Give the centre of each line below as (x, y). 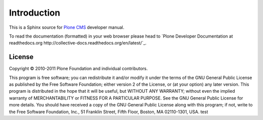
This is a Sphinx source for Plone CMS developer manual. (66, 27)
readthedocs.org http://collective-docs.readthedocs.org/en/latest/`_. (78, 43)
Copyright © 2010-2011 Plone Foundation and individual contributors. (78, 69)
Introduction (35, 13)
